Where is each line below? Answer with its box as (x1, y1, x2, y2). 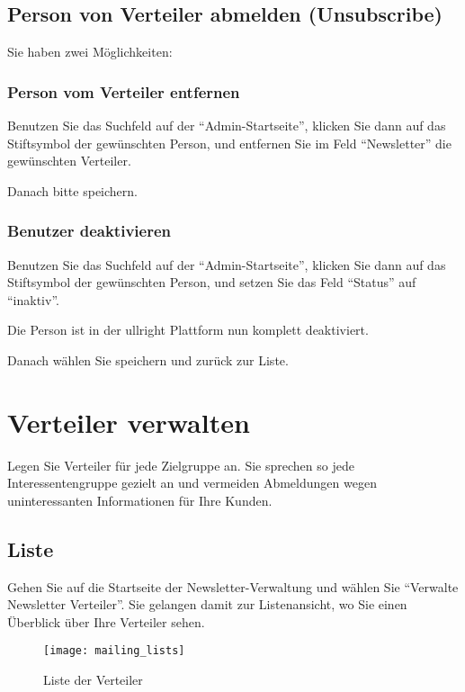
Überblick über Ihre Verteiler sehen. (7, 612, 205, 631)
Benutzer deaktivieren (7, 220, 171, 242)
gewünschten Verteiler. (7, 151, 131, 170)
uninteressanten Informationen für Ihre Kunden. (7, 490, 273, 509)
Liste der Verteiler (43, 670, 143, 689)
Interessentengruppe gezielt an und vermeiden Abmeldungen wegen (7, 473, 377, 492)
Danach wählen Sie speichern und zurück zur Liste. (7, 350, 289, 369)
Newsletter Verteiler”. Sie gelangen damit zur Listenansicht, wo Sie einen (7, 595, 407, 614)
